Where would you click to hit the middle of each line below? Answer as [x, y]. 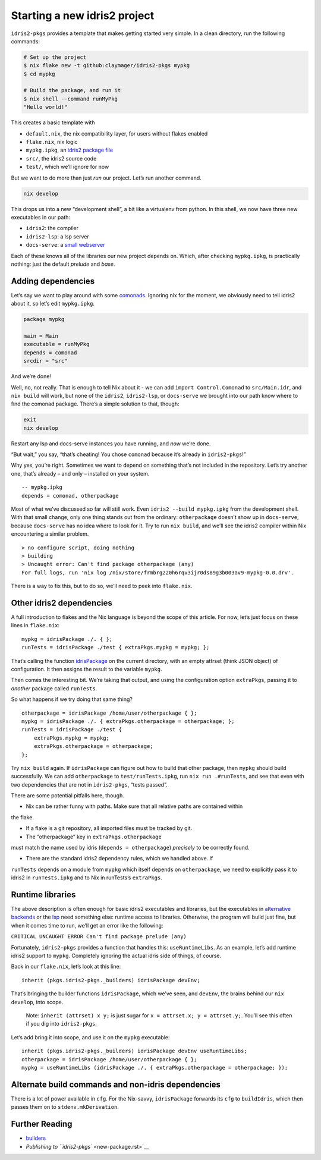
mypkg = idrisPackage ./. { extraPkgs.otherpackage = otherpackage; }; [128, 721]
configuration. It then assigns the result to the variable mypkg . [87, 669]
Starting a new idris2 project [83, 15]
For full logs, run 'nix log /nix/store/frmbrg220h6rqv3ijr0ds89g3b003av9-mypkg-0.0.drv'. [158, 573]
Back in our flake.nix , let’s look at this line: [66, 967]
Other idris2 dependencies [62, 603]
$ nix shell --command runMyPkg [71, 99]
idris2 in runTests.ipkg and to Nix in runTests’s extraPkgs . [87, 878]
